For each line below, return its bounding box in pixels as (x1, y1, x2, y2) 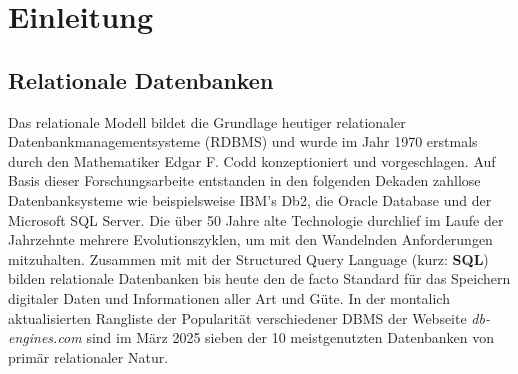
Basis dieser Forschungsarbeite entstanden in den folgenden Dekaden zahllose (8, 170, 481, 191)
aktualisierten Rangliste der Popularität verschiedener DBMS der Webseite (8, 307, 467, 328)
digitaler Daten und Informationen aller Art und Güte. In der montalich (8, 287, 450, 308)
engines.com (8, 327, 82, 348)
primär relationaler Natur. (8, 346, 169, 367)
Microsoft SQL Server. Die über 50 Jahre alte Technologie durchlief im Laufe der (8, 209, 504, 230)
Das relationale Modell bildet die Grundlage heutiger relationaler (8, 111, 406, 132)
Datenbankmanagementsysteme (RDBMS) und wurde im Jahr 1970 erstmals (8, 131, 478, 152)
